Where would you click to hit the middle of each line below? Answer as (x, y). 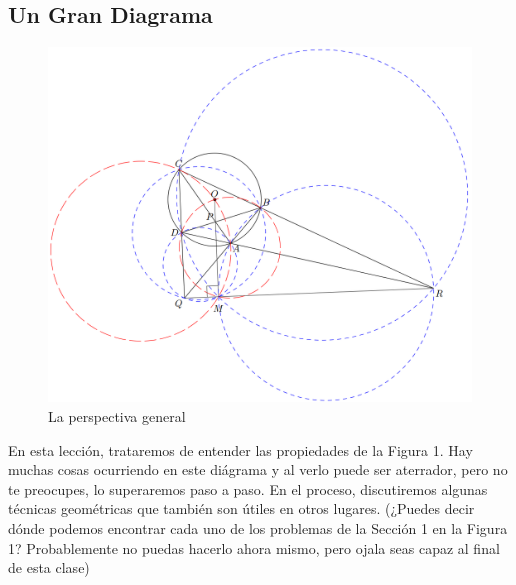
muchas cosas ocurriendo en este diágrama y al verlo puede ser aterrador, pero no (258, 469)
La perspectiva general (117, 416)
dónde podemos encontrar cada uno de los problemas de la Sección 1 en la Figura (258, 528)
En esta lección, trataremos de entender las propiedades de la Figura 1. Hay (240, 449)
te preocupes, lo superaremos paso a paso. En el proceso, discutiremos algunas (248, 488)
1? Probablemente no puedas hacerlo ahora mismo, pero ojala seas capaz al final (254, 547)
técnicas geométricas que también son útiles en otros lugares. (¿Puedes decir (241, 508)
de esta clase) (49, 567)
